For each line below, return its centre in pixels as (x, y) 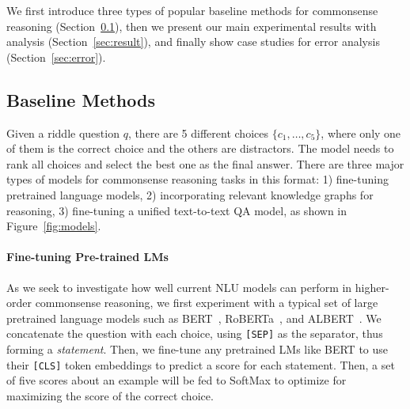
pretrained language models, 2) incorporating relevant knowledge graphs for (190, 194)
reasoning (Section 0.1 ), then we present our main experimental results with (192, 26)
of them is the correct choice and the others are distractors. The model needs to (200, 148)
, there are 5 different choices (198, 133)
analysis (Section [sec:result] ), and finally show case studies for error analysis (193, 42)
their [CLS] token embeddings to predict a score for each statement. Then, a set (201, 364)
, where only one (361, 133)
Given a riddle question (63, 133)
